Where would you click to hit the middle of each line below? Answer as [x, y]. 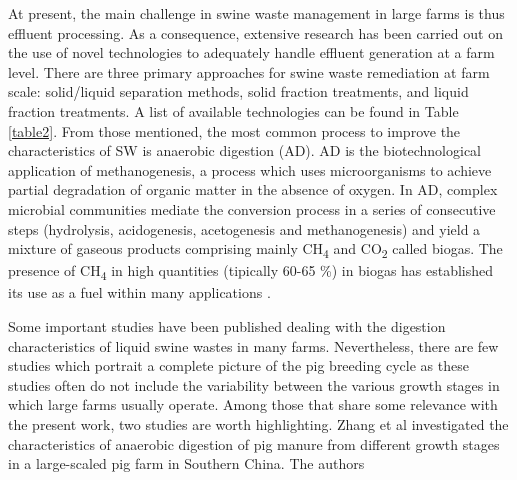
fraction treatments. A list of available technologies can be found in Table [233, 110]
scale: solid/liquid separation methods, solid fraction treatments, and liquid [238, 91]
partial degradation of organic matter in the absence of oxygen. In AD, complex [253, 189]
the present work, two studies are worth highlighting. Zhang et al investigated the [258, 423]
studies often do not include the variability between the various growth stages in [254, 384]
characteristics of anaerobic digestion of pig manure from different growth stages [254, 443]
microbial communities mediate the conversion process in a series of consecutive [252, 208]
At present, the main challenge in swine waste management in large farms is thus [256, 13]
